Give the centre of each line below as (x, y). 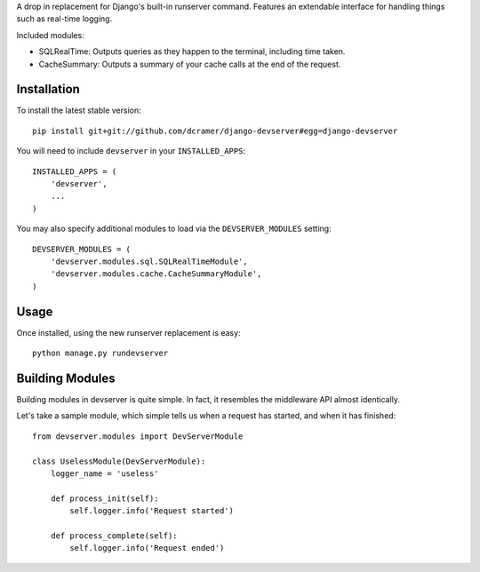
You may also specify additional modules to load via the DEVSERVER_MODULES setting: (174, 229)
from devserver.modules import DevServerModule (138, 436)
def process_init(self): (104, 498)
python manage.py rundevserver (100, 354)
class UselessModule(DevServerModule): (119, 461)
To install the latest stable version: (79, 110)
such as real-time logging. (64, 19)
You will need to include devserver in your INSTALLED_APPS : (131, 151)
